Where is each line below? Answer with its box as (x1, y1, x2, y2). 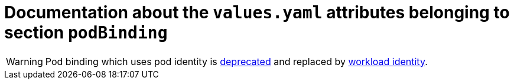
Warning (6, 55, 43, 67)
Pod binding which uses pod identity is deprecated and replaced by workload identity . (45, 55, 428, 67)
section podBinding (4, 22, 168, 43)
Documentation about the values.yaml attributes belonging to (4, 2, 510, 22)
